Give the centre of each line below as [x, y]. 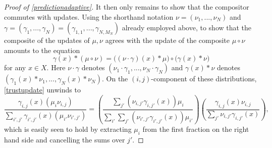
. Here [56, 67]
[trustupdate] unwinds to [42, 90]
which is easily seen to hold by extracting [68, 129]
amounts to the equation [42, 50]
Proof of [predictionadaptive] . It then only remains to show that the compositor [127, 7]
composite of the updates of [47, 40]
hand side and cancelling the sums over [65, 139]
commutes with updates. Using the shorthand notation [89, 16]
